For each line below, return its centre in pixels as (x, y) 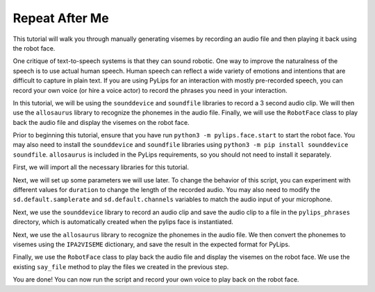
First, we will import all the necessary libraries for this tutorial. (101, 167)
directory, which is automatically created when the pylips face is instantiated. (123, 222)
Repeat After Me (61, 18)
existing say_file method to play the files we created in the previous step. (121, 266)
